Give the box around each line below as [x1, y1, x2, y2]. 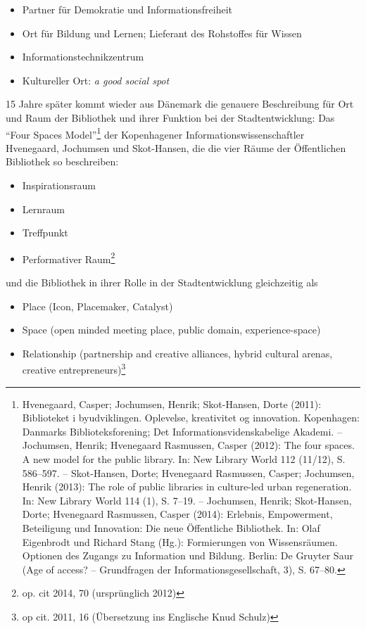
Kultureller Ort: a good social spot [22, 72, 170, 87]
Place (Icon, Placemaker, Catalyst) [22, 298, 173, 313]
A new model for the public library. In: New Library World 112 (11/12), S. [22, 452, 346, 466]
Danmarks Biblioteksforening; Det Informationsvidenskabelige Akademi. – [22, 424, 342, 438]
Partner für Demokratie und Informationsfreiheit [22, 2, 233, 16]
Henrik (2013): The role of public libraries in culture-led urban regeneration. [22, 479, 352, 494]
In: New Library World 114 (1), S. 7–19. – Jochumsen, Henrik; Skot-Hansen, [22, 493, 352, 507]
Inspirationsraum [22, 178, 96, 192]
